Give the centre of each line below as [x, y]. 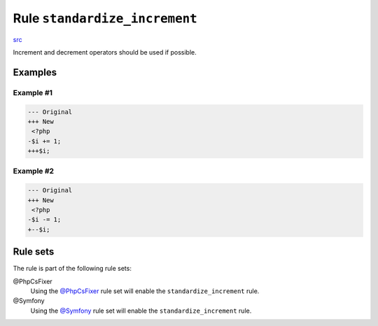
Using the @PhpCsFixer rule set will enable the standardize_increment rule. [145, 291]
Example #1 [33, 92]
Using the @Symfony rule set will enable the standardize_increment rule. [141, 311]
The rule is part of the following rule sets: [72, 269]
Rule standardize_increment [105, 18]
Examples [35, 72]
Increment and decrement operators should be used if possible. [105, 52]
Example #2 [34, 171]
